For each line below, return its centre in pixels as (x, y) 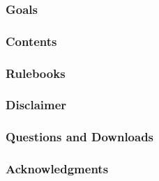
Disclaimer (36, 105)
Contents (31, 41)
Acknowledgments (57, 169)
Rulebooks (36, 73)
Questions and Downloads (80, 137)
